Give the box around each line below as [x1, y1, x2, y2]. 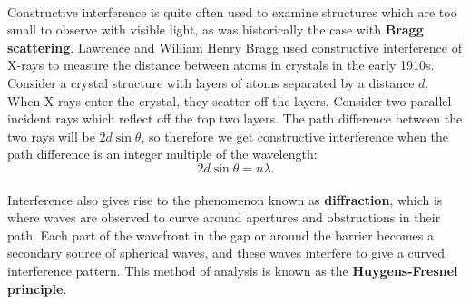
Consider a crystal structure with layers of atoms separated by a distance [7, 73, 415, 92]
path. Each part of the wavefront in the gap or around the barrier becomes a [7, 225, 434, 244]
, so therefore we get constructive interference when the [141, 126, 449, 145]
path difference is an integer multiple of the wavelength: [7, 144, 318, 163]
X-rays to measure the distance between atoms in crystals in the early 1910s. [7, 55, 435, 74]
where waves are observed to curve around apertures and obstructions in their [7, 208, 441, 227]
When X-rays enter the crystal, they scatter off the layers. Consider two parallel [7, 91, 452, 110]
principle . [7, 279, 67, 298]
